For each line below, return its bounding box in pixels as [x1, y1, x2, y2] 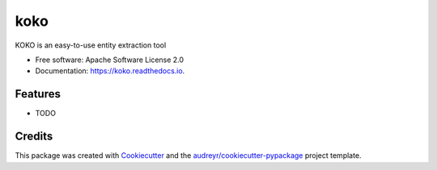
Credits [15, 130, 53, 143]
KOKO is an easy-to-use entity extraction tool [15, 40, 167, 50]
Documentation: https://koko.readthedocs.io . [35, 66, 185, 76]
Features [15, 87, 61, 101]
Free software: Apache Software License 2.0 [35, 55, 185, 64]
